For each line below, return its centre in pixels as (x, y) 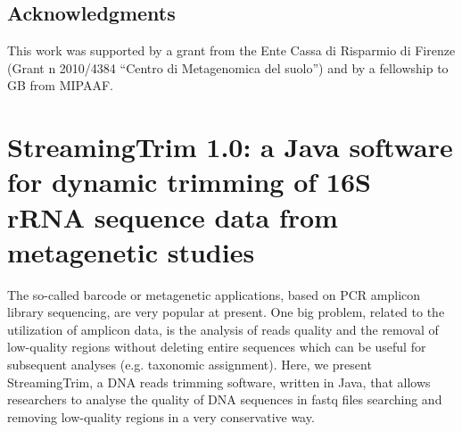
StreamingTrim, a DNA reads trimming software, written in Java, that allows (219, 382)
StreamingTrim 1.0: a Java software (230, 147)
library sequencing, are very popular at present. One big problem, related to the (226, 312)
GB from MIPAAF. (60, 85)
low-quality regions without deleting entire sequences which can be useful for (217, 347)
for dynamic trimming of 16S (189, 182)
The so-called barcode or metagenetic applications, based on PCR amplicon (214, 294)
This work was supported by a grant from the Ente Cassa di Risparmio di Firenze (231, 50)
